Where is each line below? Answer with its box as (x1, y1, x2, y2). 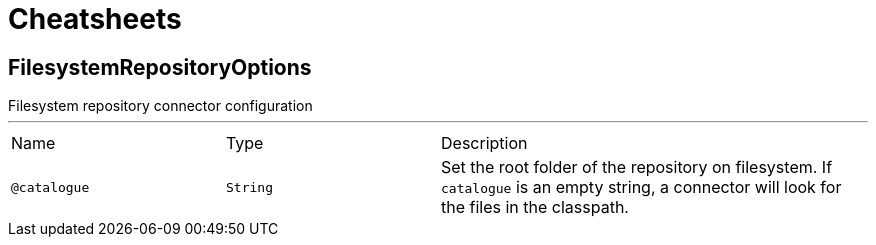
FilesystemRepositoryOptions (8, 54, 312, 80)
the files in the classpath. (441, 197, 629, 218)
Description (441, 133, 528, 154)
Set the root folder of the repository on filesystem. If (441, 157, 833, 178)
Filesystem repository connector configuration (8, 97, 313, 115)
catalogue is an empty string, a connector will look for (441, 177, 842, 198)
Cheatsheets (8, 2, 182, 36)
